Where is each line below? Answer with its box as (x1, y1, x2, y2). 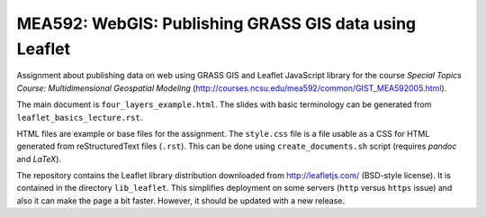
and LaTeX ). (16, 153, 62, 164)
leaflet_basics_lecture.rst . (16, 112, 143, 122)
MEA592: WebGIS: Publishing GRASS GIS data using (16, 14, 417, 33)
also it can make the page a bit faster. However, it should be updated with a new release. (16, 194, 346, 206)
